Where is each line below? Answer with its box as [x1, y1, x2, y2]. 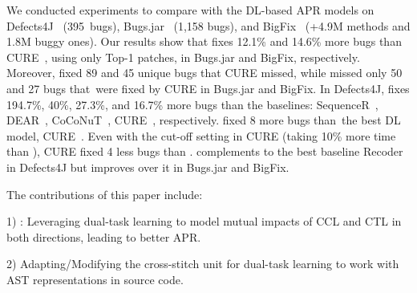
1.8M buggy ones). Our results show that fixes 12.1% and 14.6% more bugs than [6, 33, 402, 50]
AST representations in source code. [6, 271, 184, 287]
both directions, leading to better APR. [6, 228, 201, 245]
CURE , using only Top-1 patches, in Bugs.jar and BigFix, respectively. [6, 48, 360, 65]
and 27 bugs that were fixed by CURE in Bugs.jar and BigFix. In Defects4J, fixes [6, 79, 410, 96]
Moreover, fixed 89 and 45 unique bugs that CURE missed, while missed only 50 [6, 64, 403, 81]
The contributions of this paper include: [6, 185, 203, 202]
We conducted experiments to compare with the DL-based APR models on [6, 2, 374, 18]
